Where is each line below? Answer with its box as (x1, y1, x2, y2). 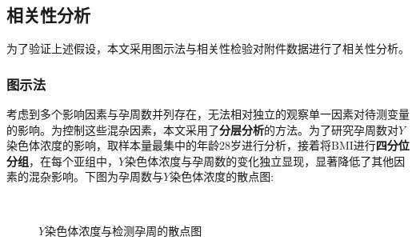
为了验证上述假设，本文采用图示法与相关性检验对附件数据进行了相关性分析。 (6, 40, 410, 57)
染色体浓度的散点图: (170, 168, 274, 185)
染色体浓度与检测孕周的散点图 (45, 222, 202, 238)
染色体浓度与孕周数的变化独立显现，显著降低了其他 (125, 152, 394, 169)
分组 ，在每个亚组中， (6, 152, 118, 169)
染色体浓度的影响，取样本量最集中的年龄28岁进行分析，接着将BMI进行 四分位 (6, 137, 410, 154)
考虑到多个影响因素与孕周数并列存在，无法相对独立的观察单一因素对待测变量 (6, 106, 410, 122)
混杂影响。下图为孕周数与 (28, 168, 163, 185)
